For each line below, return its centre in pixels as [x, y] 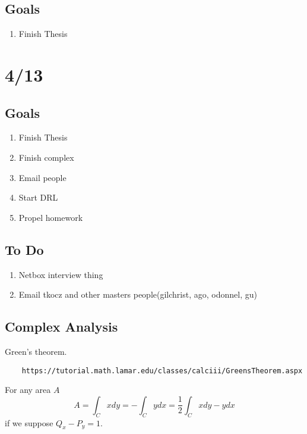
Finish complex [46, 157]
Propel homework [51, 217]
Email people [42, 177]
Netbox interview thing [61, 274]
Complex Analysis [61, 327]
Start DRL [38, 197]
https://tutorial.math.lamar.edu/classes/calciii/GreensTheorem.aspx [162, 371]
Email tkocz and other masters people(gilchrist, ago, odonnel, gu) [138, 294]
